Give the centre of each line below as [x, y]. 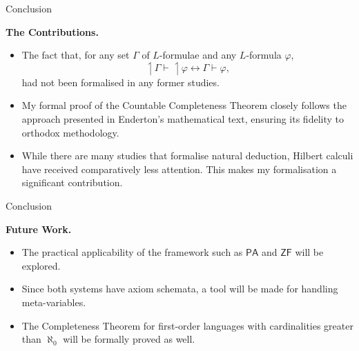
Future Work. [39, 229]
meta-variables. [54, 302]
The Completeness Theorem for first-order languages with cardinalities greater [187, 325]
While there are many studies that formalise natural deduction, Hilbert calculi [187, 156]
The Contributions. [52, 31]
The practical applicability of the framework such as [132, 252]
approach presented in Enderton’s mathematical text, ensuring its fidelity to [183, 118]
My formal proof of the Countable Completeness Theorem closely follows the [184, 105]
